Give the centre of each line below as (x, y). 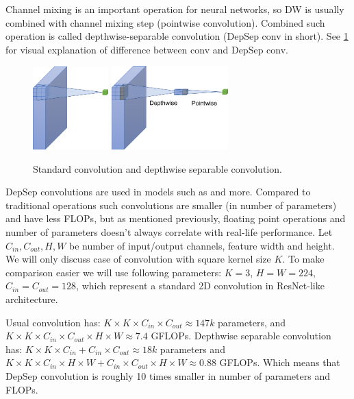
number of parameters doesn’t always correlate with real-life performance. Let (169, 232)
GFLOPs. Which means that (280, 362)
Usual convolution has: (53, 322)
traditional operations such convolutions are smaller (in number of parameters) (171, 205)
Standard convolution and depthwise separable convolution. (157, 168)
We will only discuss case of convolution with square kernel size (138, 259)
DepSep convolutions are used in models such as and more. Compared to (158, 192)
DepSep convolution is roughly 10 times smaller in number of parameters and (168, 375)
